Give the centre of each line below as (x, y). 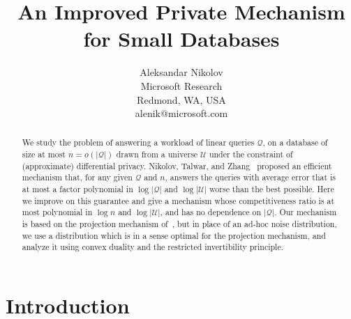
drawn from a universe (157, 154)
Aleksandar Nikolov (181, 72)
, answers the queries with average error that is (251, 177)
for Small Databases (181, 39)
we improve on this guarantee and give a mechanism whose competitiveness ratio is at (178, 200)
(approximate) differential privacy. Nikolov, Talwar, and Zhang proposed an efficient (177, 165)
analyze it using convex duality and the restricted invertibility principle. (152, 247)
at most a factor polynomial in (77, 189)
